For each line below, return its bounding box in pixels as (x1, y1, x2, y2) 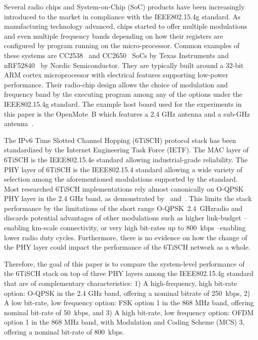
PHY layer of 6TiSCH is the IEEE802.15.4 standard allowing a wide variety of (4, 164, 243, 174)
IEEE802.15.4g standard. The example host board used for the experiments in (4, 98, 242, 109)
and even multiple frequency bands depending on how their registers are (4, 30, 223, 41)
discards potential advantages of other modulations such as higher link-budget (4, 212, 242, 223)
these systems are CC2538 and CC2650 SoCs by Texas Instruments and (4, 50, 229, 60)
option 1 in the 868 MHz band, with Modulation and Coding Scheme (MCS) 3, (4, 317, 245, 327)
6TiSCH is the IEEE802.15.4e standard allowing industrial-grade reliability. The (4, 154, 248, 164)
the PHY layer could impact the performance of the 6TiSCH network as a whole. (4, 242, 251, 252)
